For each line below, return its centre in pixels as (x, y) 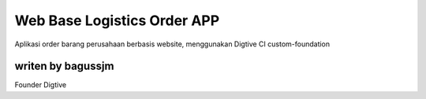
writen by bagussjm (64, 66)
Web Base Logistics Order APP (117, 20)
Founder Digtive (41, 85)
